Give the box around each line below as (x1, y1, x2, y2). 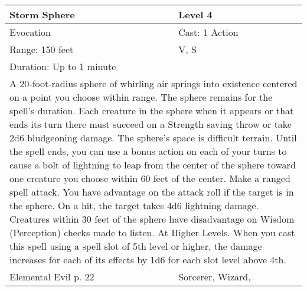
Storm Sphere (9, 8, 75, 21)
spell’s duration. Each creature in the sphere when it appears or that (9, 104, 294, 117)
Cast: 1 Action (178, 25, 239, 39)
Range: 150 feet (9, 42, 74, 56)
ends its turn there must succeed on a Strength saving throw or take (9, 117, 292, 131)
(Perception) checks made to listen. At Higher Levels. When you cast (9, 226, 295, 239)
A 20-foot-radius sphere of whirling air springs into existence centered (9, 77, 298, 90)
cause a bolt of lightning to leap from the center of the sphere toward (9, 158, 296, 171)
